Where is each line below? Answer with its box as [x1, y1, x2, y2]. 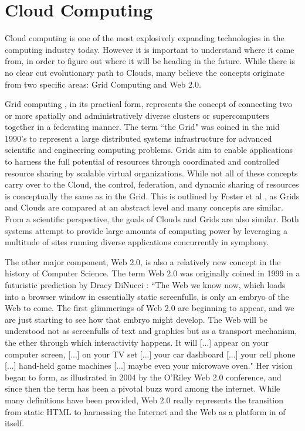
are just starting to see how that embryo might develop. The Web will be [5, 313, 267, 325]
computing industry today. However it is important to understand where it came [5, 43, 294, 55]
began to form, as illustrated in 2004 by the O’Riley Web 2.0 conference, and [5, 370, 282, 383]
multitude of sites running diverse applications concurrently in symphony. [5, 236, 269, 248]
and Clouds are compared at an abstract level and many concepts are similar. [5, 201, 283, 213]
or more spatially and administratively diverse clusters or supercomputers [5, 109, 269, 121]
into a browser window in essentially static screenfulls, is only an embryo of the [5, 290, 289, 302]
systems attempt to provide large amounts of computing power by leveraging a [5, 224, 287, 236]
